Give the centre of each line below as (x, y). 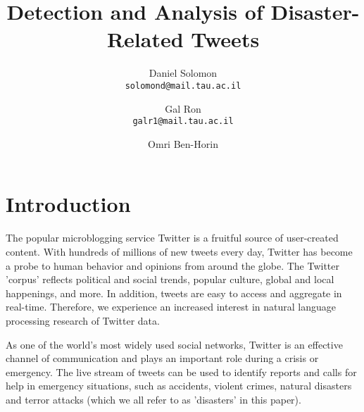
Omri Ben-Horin (183, 143)
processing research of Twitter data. (83, 320)
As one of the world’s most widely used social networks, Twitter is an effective (174, 344)
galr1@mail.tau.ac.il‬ (183, 121)
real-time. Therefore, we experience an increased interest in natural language (171, 307)
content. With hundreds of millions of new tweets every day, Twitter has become (179, 251)
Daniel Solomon (183, 73)
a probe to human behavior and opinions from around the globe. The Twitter (172, 265)
